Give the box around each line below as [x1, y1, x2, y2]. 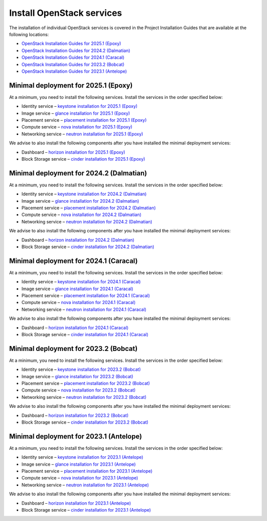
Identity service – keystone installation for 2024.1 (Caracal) [21, 279, 141, 285]
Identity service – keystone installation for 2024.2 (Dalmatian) [21, 191, 147, 197]
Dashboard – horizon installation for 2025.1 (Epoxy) [21, 149, 126, 155]
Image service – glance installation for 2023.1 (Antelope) [21, 461, 136, 467]
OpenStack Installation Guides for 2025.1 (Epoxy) [21, 41, 121, 46]
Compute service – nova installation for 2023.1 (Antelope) [21, 475, 138, 481]
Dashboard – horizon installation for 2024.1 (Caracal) [21, 324, 129, 331]
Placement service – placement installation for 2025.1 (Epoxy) [21, 117, 147, 123]
